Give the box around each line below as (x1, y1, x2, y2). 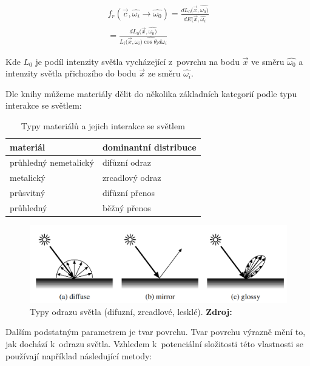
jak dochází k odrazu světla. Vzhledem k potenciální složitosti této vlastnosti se (5, 337, 303, 350)
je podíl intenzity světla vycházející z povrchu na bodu (35, 55, 240, 67)
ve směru (251, 55, 285, 67)
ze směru (147, 67, 181, 80)
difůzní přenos (102, 186, 155, 199)
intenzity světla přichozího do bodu (5, 67, 136, 80)
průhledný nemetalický (10, 156, 94, 169)
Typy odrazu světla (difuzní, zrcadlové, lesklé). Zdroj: (30, 305, 232, 317)
